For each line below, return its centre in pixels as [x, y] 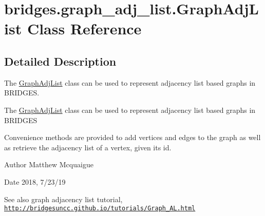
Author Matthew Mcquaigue [49, 164]
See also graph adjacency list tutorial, [63, 199]
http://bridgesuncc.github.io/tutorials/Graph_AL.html [100, 209]
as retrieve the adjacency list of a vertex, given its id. [88, 147]
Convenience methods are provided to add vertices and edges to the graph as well [132, 137]
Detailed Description [60, 61]
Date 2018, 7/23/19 [35, 181]
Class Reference [84, 28]
